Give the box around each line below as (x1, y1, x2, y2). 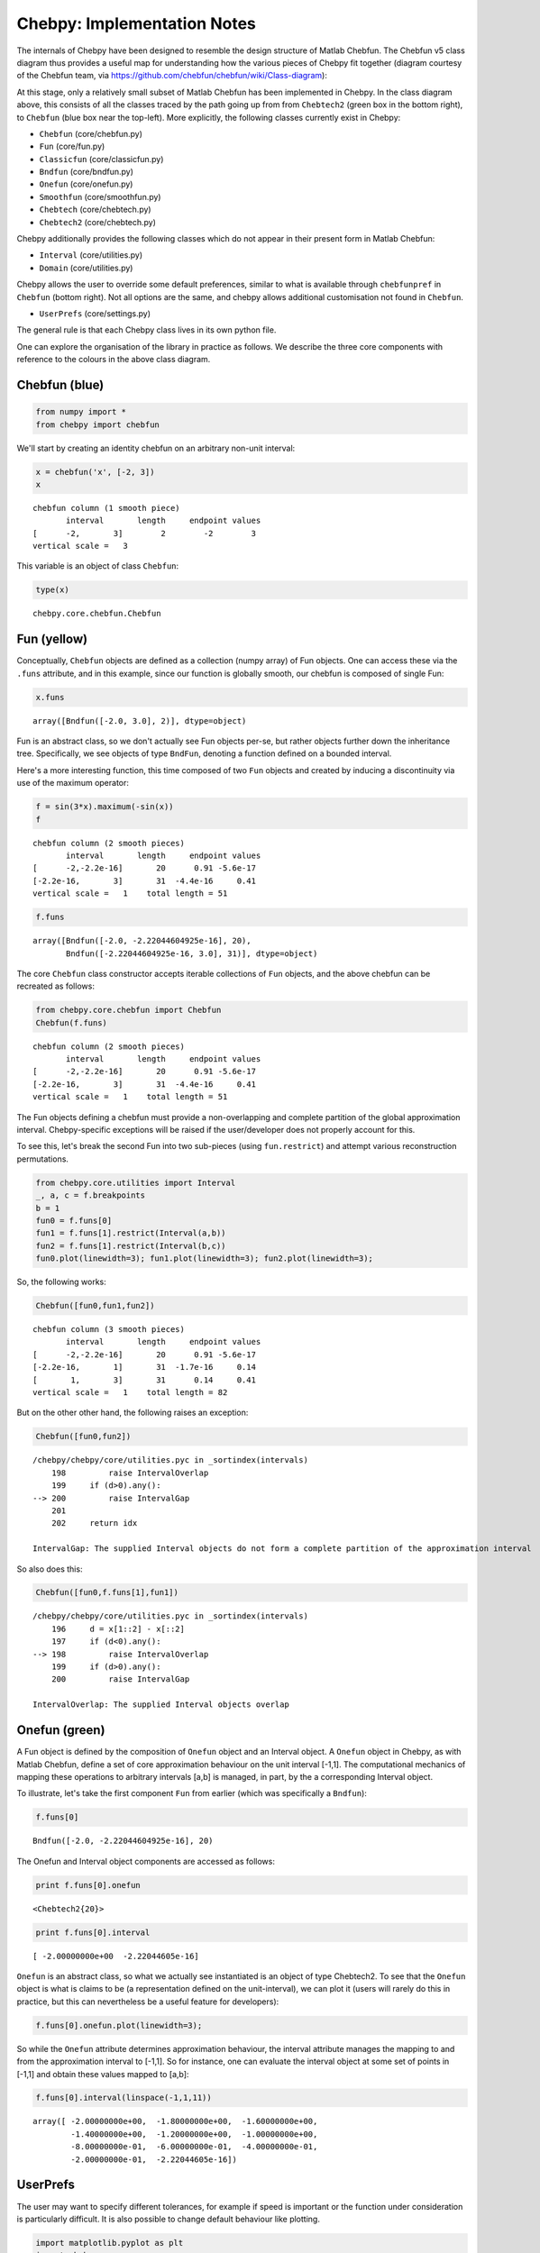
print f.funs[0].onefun (35, 1880, 142, 1890)
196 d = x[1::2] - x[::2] (50, 1623, 185, 1634)
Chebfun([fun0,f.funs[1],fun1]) (35, 1587, 179, 1598)
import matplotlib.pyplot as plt (35, 2238, 184, 2248)
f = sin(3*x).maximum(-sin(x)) (35, 802, 175, 812)
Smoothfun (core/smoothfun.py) (39, 191, 161, 202)
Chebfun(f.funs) (35, 1017, 108, 1027)
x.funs (35, 692, 65, 702)
